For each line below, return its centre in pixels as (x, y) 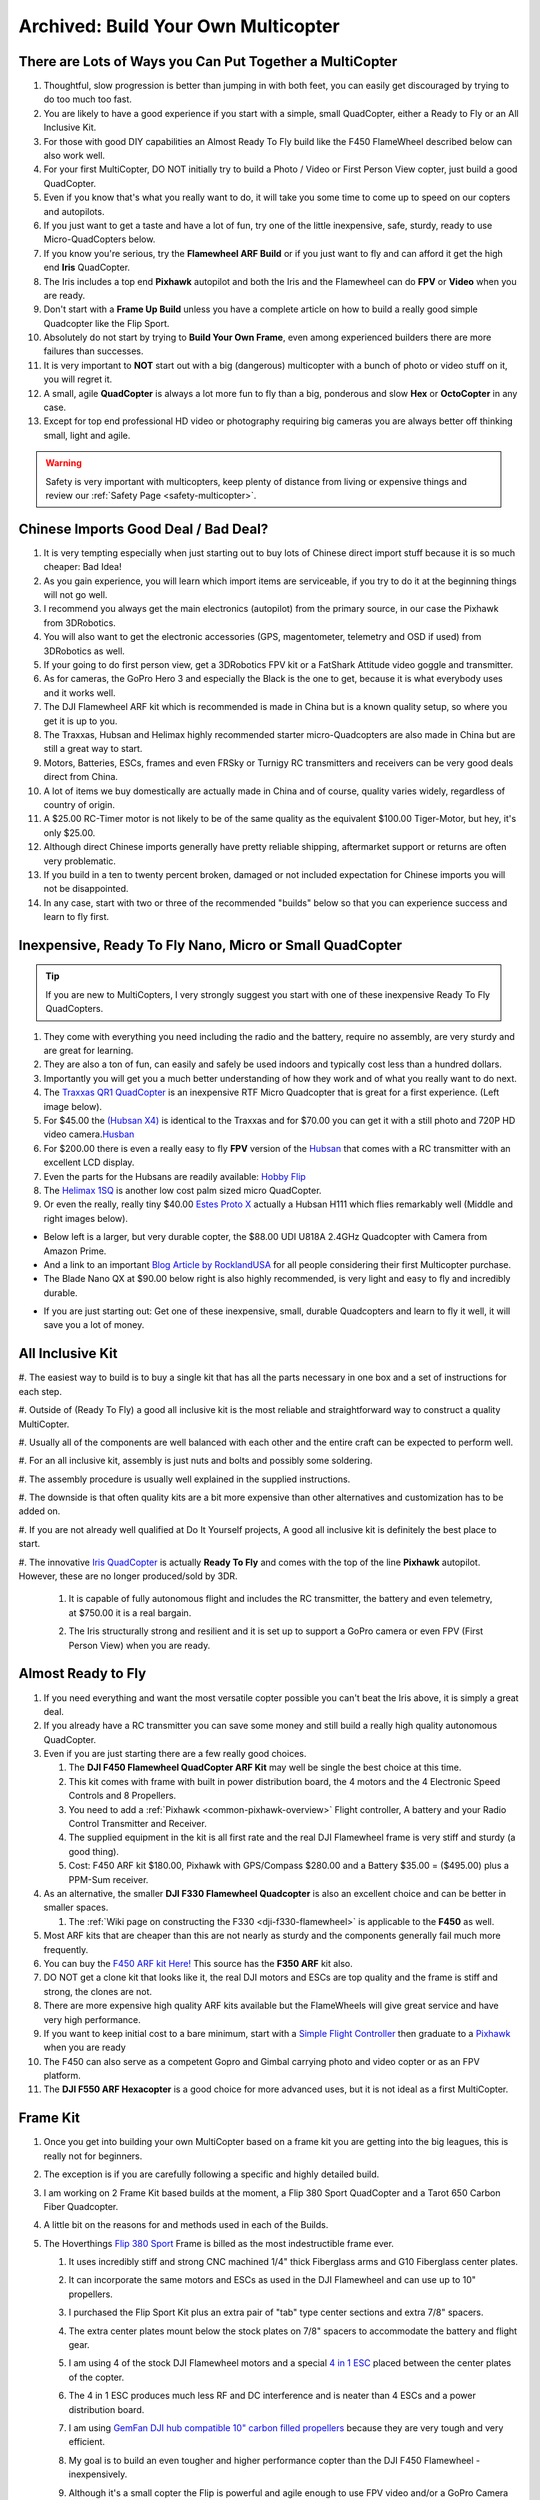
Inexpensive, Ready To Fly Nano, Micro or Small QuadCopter (210, 945)
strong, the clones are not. (98, 1991)
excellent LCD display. (89, 1162)
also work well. (74, 156)
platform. (62, 2076)
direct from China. (81, 777)
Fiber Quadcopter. (81, 2206)
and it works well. (79, 692)
